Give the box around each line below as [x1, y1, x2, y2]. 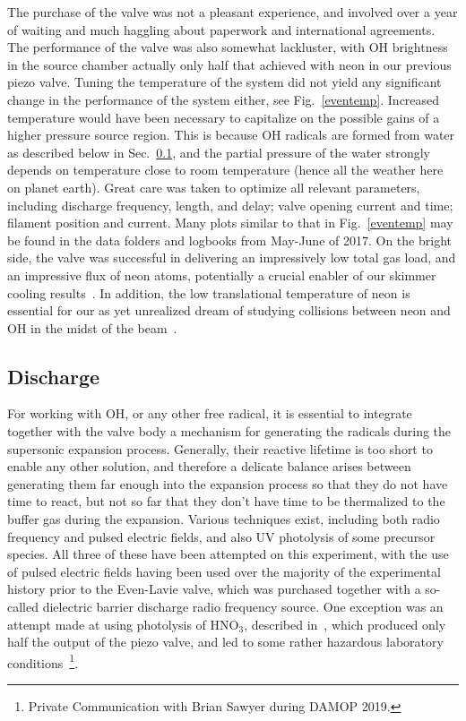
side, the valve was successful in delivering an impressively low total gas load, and [7, 248, 456, 267]
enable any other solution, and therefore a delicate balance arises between [7, 457, 411, 476]
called [7, 597, 39, 616]
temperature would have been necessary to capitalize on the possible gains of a [7, 107, 440, 126]
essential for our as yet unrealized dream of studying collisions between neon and [7, 301, 451, 320]
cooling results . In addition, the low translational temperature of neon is [7, 283, 410, 302]
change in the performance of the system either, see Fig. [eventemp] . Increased [7, 90, 440, 108]
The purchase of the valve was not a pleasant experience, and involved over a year [7, 3, 458, 21]
